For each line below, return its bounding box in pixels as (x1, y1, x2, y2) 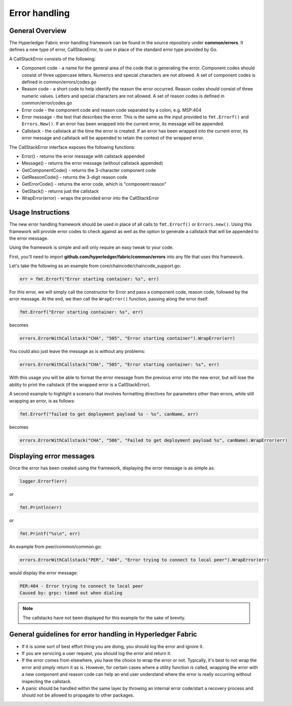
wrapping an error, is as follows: (9, 397, 75, 404)
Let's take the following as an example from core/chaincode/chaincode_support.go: (9, 263, 181, 269)
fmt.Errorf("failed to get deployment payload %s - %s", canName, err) (19, 411, 199, 417)
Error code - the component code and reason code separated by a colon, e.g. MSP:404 (21, 107, 202, 113)
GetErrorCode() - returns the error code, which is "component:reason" (21, 181, 167, 187)
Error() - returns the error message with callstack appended (21, 153, 145, 159)
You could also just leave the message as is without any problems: (9, 349, 146, 354)
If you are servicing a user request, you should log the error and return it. (21, 650, 171, 656)
